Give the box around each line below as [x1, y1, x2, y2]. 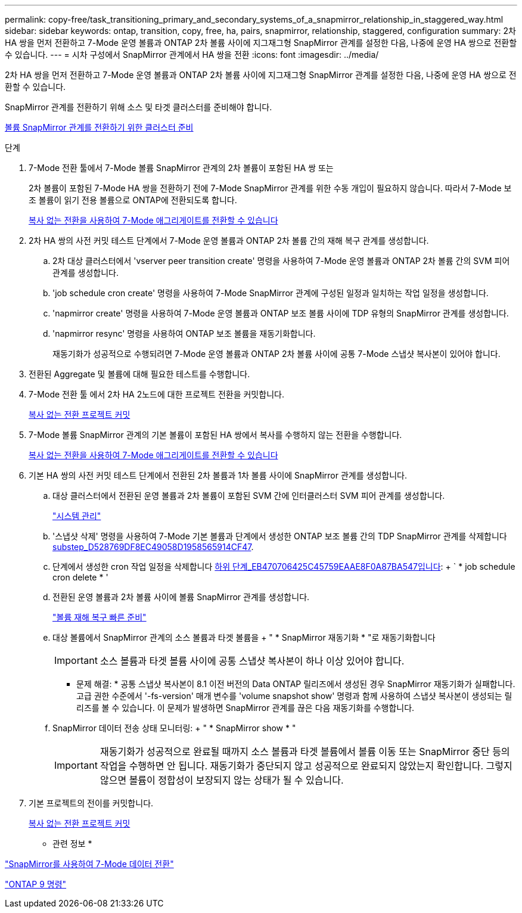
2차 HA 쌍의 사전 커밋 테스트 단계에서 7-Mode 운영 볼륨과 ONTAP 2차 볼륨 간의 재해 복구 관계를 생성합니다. [29, 235, 429, 246]
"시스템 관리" [52, 511, 101, 521]
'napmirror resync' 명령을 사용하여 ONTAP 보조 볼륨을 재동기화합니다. [52, 328, 316, 339]
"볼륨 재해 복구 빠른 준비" [52, 612, 147, 622]
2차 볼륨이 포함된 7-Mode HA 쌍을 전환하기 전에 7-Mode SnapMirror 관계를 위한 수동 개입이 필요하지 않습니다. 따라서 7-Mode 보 [29, 183, 512, 193]
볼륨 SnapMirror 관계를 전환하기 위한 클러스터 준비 [5, 122, 194, 132]
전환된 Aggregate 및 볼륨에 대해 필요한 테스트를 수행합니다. [29, 369, 250, 379]
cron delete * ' [52, 572, 108, 582]
